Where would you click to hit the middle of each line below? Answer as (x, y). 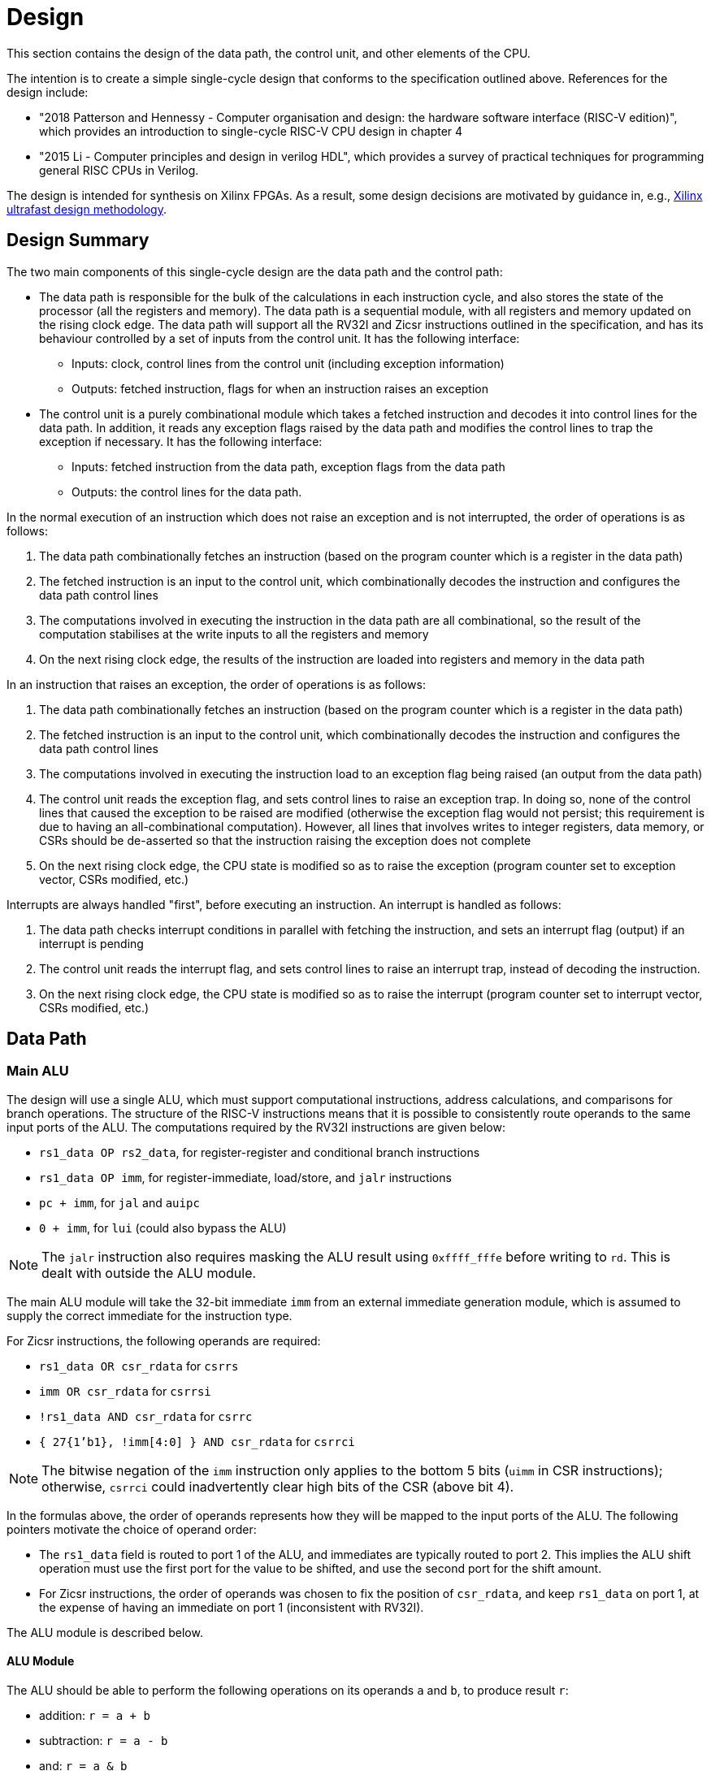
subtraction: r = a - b (104, 1741)
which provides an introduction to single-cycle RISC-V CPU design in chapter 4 (251, 131)
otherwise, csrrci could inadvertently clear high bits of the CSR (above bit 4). (278, 1486)
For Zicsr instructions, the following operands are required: (164, 1340)
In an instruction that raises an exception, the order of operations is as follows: (216, 684)
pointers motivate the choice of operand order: (132, 1529)
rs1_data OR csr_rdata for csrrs (139, 1366)
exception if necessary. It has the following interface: (181, 441)
